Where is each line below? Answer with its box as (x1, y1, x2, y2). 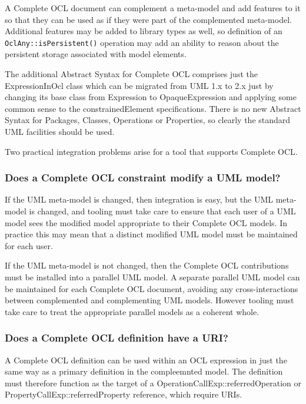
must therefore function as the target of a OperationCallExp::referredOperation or (5, 376, 301, 389)
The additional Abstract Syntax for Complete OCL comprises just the (5, 68, 258, 80)
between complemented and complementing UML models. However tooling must (5, 294, 294, 306)
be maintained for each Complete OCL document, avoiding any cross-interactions (5, 282, 298, 294)
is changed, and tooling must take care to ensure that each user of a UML (29, 205, 296, 217)
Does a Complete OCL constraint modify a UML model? (5, 170, 281, 185)
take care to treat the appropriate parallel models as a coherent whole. (5, 305, 260, 317)
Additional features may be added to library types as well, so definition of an (5, 25, 282, 37)
